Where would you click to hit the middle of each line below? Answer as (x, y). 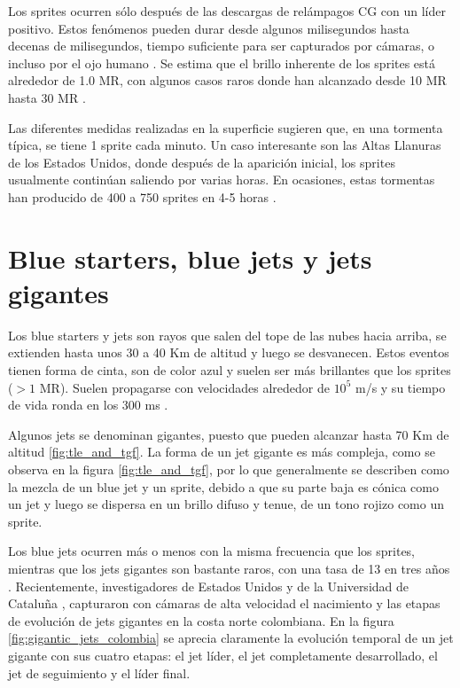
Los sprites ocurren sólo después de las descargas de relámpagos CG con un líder (227, 11)
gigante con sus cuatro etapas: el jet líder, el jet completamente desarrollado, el (223, 655)
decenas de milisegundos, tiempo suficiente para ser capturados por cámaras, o (221, 46)
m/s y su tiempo (400, 387)
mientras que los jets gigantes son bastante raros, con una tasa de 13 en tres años (229, 568)
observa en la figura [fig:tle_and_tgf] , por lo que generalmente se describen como (229, 469)
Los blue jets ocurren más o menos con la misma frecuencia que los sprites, (212, 551)
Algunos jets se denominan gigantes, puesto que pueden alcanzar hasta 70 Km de (229, 434)
